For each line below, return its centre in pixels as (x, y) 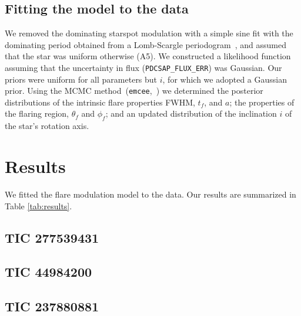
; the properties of (262, 102)
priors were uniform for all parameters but (81, 79)
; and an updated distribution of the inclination (191, 113)
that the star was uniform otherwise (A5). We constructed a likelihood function (148, 56)
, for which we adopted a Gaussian (225, 79)
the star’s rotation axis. (47, 126)
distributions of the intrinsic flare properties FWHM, (100, 102)
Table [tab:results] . (39, 205)
